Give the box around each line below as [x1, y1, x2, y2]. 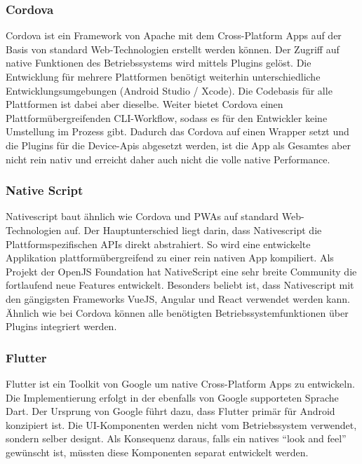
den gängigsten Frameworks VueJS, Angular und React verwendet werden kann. [6, 291, 350, 306]
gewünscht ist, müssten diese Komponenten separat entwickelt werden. [6, 444, 309, 459]
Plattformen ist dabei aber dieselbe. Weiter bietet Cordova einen [6, 97, 283, 111]
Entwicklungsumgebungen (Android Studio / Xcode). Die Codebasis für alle [6, 83, 333, 97]
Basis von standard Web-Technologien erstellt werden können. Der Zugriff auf [6, 41, 340, 56]
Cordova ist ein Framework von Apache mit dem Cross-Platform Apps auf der [6, 28, 342, 43]
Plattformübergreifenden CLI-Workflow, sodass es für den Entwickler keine [6, 110, 328, 125]
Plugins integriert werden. [6, 319, 117, 334]
